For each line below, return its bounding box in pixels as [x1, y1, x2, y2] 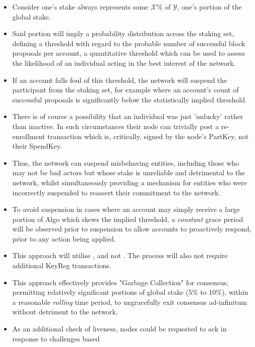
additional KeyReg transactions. [12, 260, 111, 271]
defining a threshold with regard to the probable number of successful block [12, 38, 245, 48]
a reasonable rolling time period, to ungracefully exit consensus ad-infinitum [12, 296, 247, 307]
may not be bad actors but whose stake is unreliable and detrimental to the [12, 167, 245, 178]
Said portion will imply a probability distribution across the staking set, [12, 28, 234, 39]
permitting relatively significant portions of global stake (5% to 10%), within [12, 287, 248, 297]
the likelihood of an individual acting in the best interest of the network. [12, 57, 236, 68]
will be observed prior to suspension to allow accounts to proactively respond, [12, 223, 251, 234]
